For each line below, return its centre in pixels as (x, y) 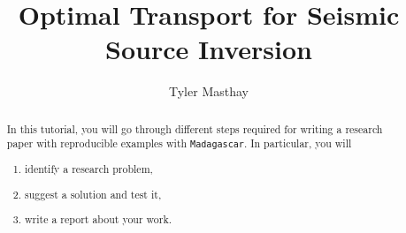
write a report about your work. (99, 219)
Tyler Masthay (209, 91)
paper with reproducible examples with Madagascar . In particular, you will (179, 143)
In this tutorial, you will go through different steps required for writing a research (195, 128)
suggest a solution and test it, (93, 194)
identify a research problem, (89, 169)
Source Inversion (209, 49)
